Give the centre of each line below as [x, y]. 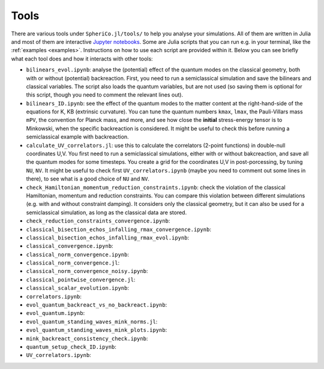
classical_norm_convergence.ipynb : [77, 254]
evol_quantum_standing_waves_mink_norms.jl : [92, 322]
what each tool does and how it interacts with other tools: [82, 58]
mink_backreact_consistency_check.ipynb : [87, 338]
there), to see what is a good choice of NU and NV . [88, 179]
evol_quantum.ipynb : [55, 313]
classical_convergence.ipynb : [70, 246]
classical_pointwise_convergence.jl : [81, 280]
